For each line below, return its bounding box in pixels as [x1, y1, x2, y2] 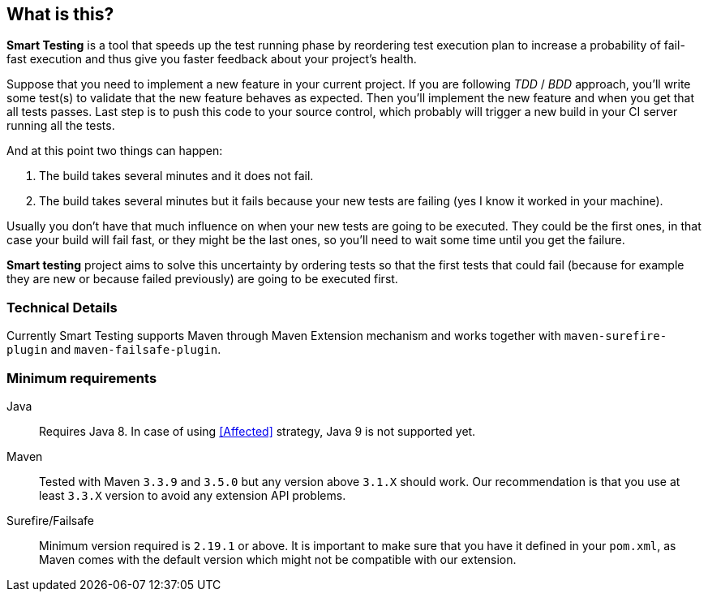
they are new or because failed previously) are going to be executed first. [6, 272, 398, 286]
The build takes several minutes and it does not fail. [39, 169, 314, 183]
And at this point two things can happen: [6, 144, 223, 158]
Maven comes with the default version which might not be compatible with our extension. [39, 552, 517, 566]
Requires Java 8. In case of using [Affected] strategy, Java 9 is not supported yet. [39, 424, 476, 438]
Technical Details [6, 299, 118, 316]
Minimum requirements [6, 369, 157, 386]
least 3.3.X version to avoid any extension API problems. [39, 488, 346, 502]
